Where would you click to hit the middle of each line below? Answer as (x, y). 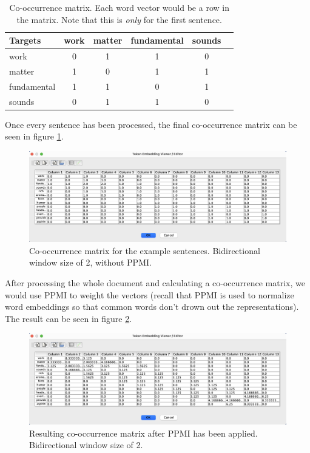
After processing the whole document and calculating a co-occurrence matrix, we (155, 282)
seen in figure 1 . (34, 136)
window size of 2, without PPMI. (90, 262)
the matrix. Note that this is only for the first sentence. (119, 19)
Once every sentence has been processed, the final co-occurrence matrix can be (151, 124)
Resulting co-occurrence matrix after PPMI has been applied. (143, 433)
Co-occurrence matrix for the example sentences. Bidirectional (145, 250)
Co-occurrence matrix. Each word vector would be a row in (119, 7)
